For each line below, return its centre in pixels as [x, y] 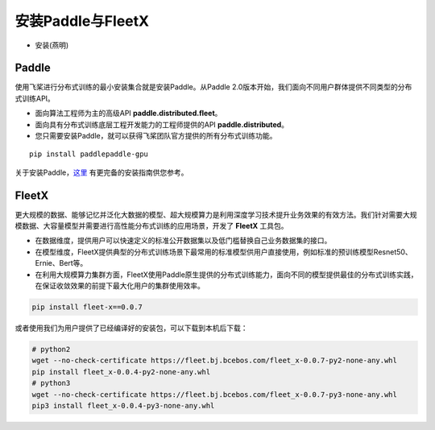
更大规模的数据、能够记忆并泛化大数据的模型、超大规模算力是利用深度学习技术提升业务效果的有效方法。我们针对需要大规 [216, 214]
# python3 [51, 383]
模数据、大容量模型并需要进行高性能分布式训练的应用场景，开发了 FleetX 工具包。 [152, 226]
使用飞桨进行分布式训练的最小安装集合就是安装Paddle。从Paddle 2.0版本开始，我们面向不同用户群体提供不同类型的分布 [213, 87]
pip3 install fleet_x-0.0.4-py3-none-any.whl [123, 405]
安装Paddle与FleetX [82, 21]
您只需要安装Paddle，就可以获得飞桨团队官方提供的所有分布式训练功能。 [156, 136]
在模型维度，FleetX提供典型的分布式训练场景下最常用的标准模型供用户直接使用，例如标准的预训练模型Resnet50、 [224, 252]
